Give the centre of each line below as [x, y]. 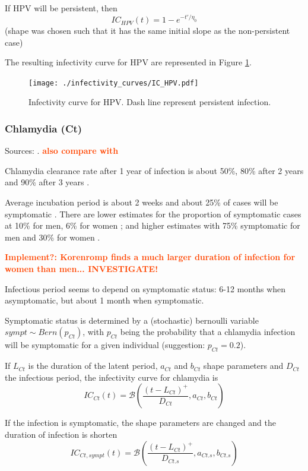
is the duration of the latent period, [93, 366]
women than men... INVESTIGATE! [82, 269]
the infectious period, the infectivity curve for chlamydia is [112, 377]
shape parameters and [243, 366]
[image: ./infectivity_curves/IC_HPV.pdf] [114, 83]
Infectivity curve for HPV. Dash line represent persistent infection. [150, 102]
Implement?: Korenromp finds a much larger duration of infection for [150, 257]
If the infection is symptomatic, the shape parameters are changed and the [140, 423]
